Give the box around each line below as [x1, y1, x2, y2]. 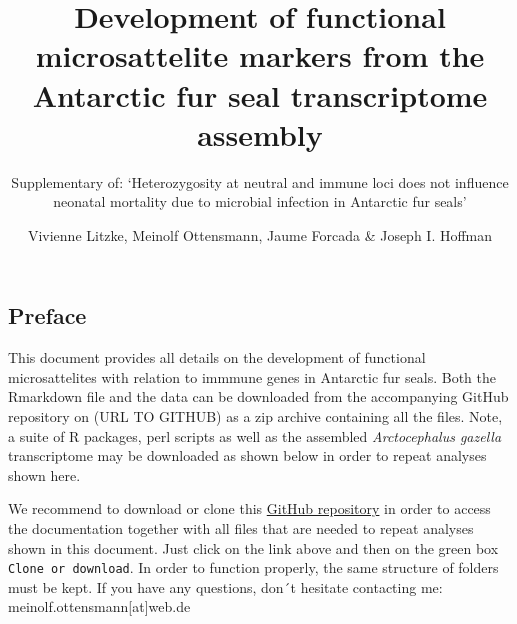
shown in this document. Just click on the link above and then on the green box [8, 537, 499, 558]
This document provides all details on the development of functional [8, 347, 426, 368]
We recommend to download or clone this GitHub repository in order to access [8, 498, 491, 519]
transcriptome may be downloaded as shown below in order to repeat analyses [8, 445, 487, 466]
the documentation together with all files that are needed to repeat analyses [8, 518, 474, 539]
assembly [197, 113, 323, 154]
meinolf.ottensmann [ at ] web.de [8, 596, 191, 617]
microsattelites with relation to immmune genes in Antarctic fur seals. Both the [8, 366, 496, 387]
